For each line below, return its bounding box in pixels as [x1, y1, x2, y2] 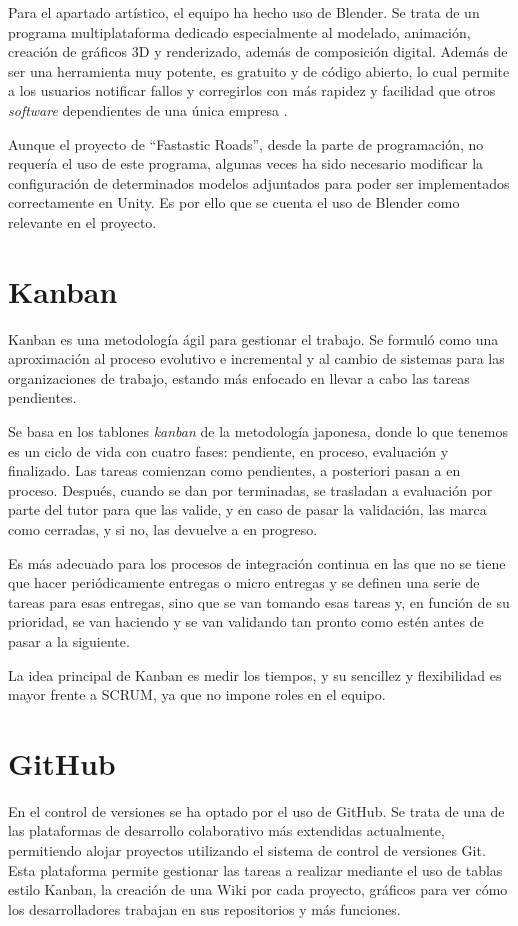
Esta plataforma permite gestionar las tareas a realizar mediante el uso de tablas [8, 859, 503, 880]
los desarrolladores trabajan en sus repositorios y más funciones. [8, 898, 401, 919]
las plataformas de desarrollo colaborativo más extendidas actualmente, [8, 820, 445, 841]
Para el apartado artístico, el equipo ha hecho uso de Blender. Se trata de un [8, 2, 480, 22]
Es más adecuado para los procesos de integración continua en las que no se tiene [8, 552, 506, 573]
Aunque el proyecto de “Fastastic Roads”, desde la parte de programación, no [8, 133, 484, 154]
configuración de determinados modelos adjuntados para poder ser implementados [8, 172, 510, 193]
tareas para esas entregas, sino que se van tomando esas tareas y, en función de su [8, 591, 510, 612]
